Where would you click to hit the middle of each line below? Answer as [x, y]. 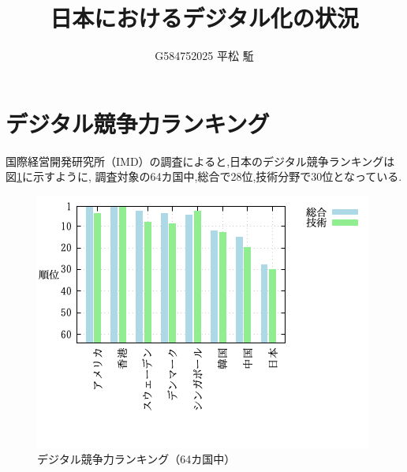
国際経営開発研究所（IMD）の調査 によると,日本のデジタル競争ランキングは [200, 161]
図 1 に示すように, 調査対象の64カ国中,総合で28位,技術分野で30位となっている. [204, 176]
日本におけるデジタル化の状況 [204, 18]
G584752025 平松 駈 [204, 56]
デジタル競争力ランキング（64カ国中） [136, 459]
